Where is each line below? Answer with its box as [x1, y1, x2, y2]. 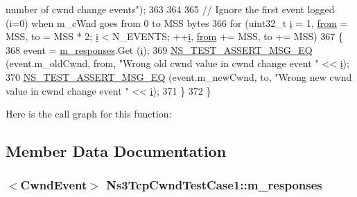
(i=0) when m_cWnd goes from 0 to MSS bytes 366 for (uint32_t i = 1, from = [6, 15, 348, 30]
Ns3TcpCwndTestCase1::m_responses [106, 176, 322, 194]
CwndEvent [20, 176, 87, 194]
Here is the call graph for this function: [6, 106, 172, 121]
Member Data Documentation [6, 140, 227, 162]
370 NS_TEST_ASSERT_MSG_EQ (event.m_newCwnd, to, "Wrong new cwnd [6, 69, 352, 84]
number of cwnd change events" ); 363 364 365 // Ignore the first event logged [6, 2, 335, 16]
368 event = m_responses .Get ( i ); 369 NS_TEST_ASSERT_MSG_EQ [6, 42, 313, 57]
